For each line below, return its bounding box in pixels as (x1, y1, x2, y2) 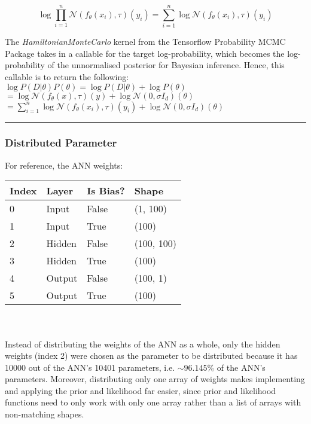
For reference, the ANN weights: (5, 158, 123, 171)
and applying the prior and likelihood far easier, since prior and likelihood (5, 384, 276, 396)
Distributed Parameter (5, 135, 117, 150)
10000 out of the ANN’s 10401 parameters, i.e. (5, 361, 175, 373)
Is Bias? (87, 184, 125, 198)
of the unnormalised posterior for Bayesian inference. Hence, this (47, 59, 285, 71)
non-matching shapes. (5, 408, 84, 420)
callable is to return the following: (5, 70, 129, 83)
